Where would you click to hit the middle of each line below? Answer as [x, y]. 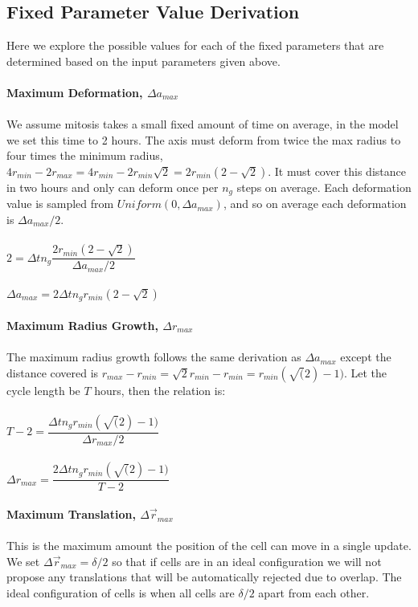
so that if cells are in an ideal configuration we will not [247, 561]
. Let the [365, 372]
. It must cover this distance [337, 171]
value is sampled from [60, 204]
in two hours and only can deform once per [113, 187]
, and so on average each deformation [315, 204]
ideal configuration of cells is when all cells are [121, 593]
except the [366, 357]
